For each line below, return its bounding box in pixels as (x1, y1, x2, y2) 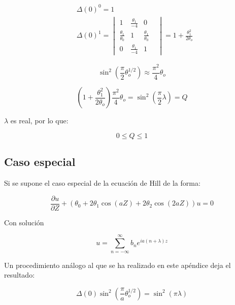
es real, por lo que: (10, 115, 69, 126)
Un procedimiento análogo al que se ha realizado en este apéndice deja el (4, 259, 231, 270)
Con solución (4, 217, 44, 227)
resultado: (4, 269, 35, 280)
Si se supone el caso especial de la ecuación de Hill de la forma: (4, 178, 200, 188)
